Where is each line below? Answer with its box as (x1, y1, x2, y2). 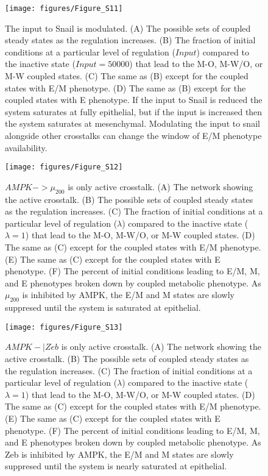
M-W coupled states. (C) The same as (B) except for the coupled (5, 69, 249, 82)
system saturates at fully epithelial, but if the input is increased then (5, 105, 263, 118)
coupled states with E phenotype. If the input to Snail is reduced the (5, 93, 263, 106)
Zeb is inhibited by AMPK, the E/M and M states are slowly (5, 447, 234, 460)
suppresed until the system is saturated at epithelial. (5, 301, 201, 314)
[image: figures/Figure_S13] (5, 322, 123, 332)
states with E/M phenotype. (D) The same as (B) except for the (5, 81, 246, 94)
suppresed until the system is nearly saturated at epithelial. (5, 460, 227, 472)
